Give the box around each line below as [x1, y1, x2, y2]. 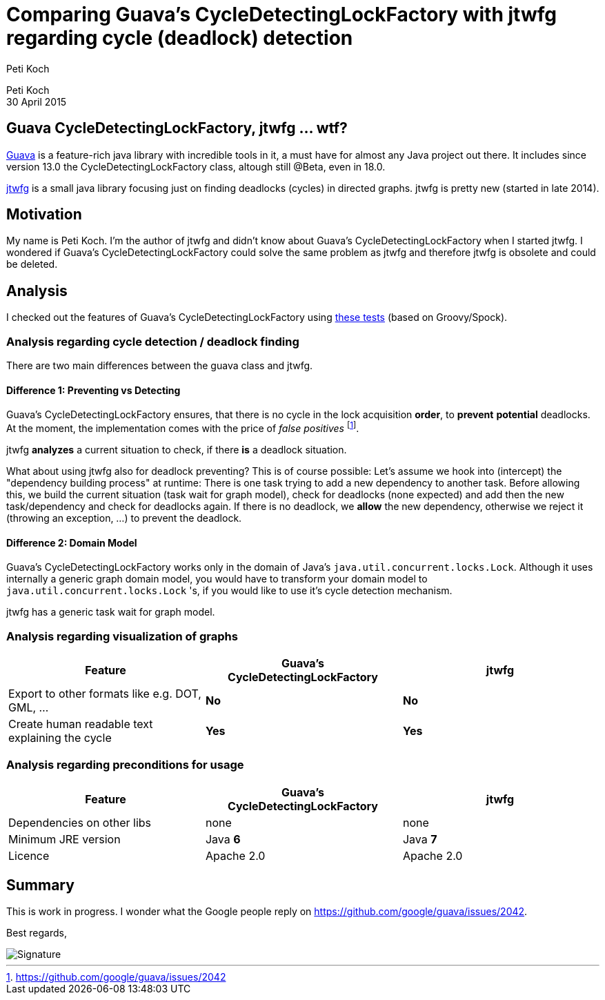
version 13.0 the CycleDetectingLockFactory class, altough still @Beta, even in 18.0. [6, 160, 386, 173]
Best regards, [6, 927, 67, 939]
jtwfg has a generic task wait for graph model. [6, 606, 215, 618]
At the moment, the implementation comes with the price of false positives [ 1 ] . [6, 420, 359, 434]
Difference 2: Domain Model [6, 536, 137, 549]
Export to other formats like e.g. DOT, [8, 686, 201, 700]
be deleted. [6, 258, 58, 271]
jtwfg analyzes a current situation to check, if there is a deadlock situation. [6, 443, 347, 455]
